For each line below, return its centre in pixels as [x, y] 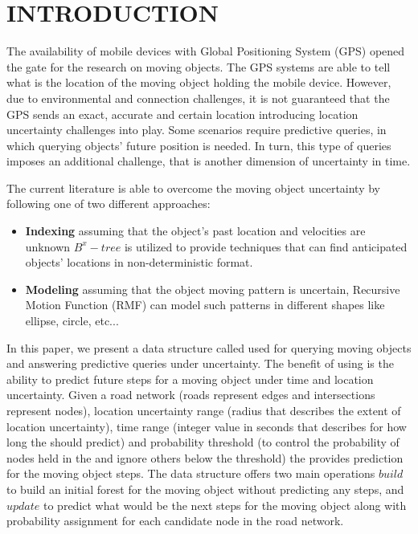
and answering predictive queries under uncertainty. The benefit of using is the [200, 363]
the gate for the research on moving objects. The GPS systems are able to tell [199, 66]
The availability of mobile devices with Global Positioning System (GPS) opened [206, 51]
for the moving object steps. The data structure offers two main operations [191, 473]
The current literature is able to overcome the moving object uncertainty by [194, 188]
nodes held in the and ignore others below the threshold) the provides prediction [205, 457]
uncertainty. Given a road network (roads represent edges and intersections [191, 395]
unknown [48, 246]
